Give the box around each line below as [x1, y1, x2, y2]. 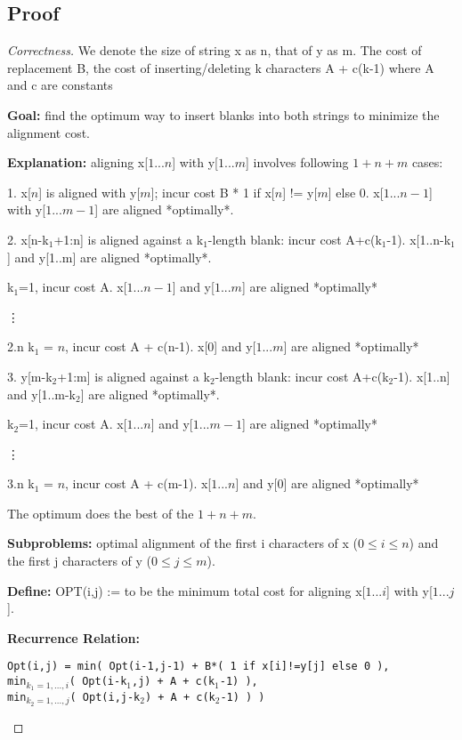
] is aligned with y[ [38, 182, 141, 201]
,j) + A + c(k [131, 675, 215, 688]
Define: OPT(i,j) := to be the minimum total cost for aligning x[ [7, 581, 366, 599]
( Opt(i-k [69, 675, 127, 688]
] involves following [246, 153, 349, 172]
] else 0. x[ [328, 182, 384, 201]
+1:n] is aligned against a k [53, 229, 204, 248]
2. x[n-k [7, 229, 49, 248]
